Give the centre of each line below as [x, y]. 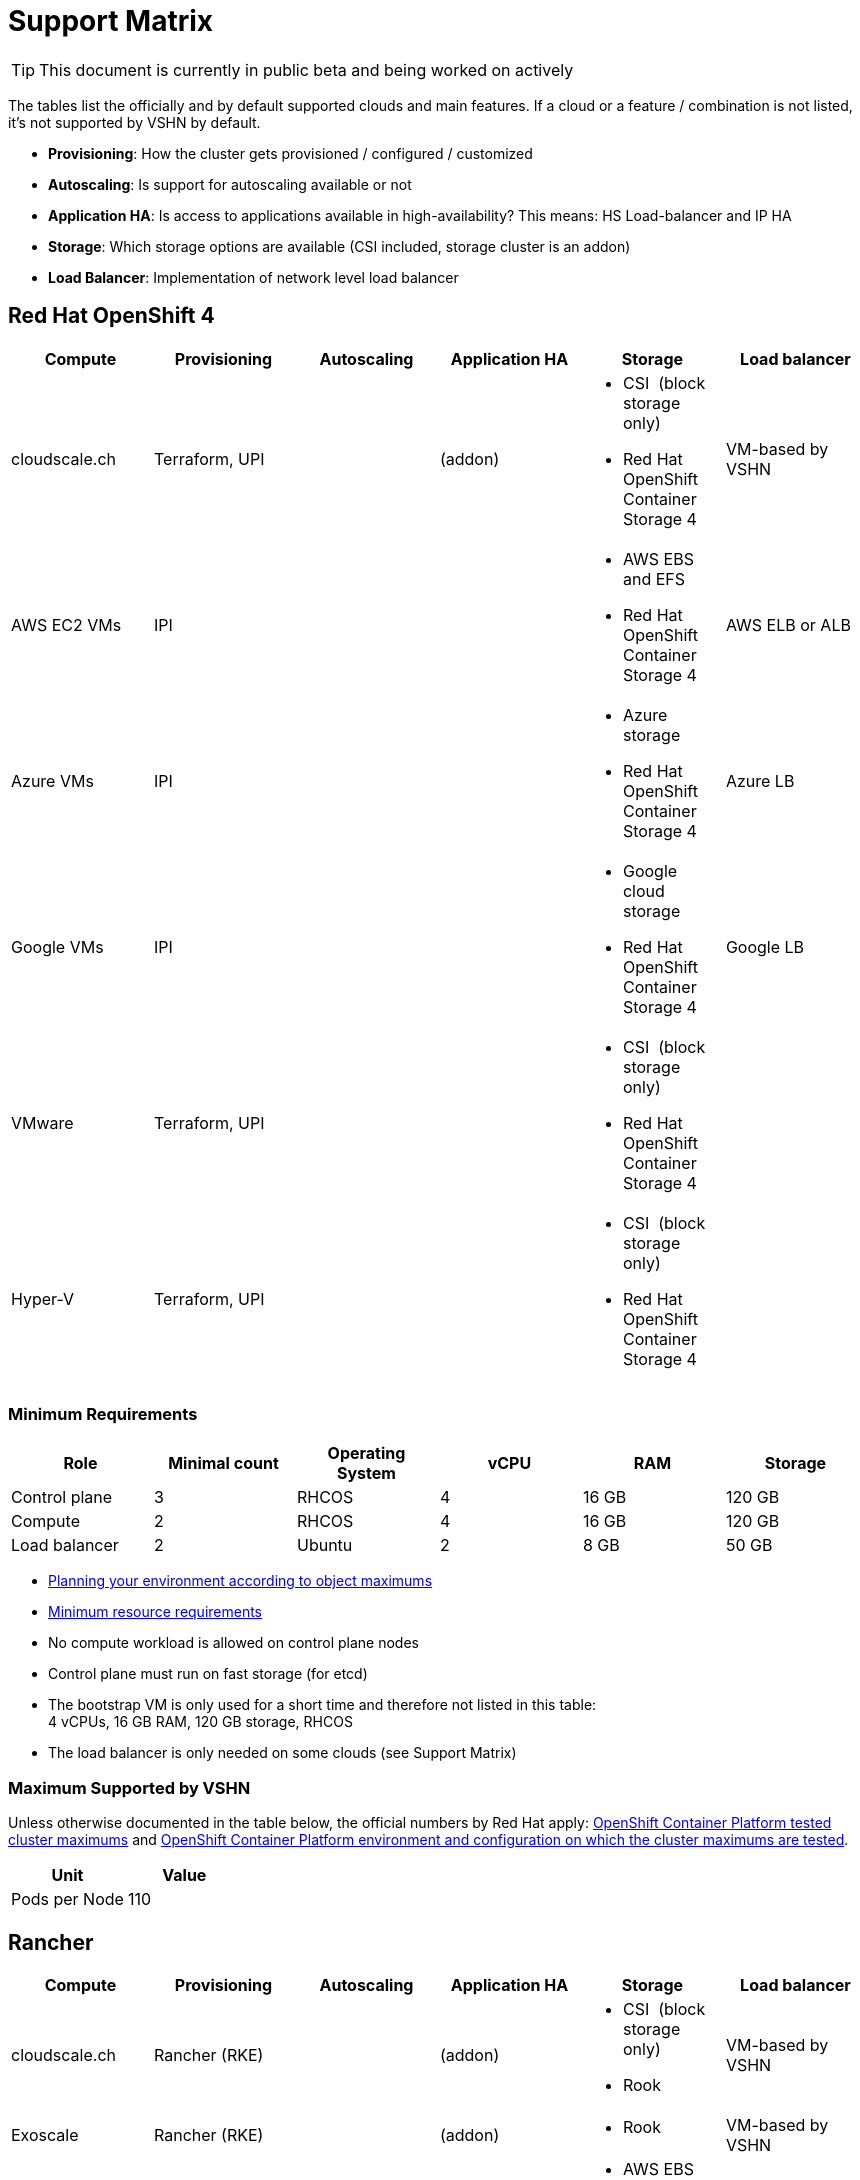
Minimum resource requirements [155, 1612]
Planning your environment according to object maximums [240, 1581]
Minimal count [223, 1463]
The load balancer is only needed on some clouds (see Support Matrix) [282, 1753]
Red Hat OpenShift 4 [111, 316]
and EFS [653, 578]
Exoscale [45, 2134]
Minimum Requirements [103, 1413]
